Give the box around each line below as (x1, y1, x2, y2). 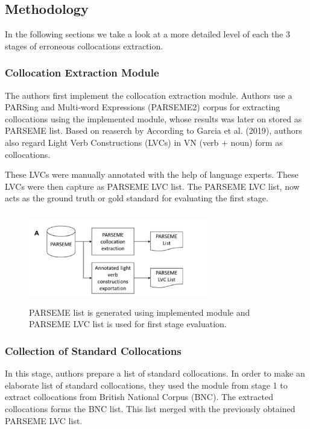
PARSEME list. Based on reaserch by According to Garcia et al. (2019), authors (5, 124, 302, 137)
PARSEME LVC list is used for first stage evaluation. (29, 318, 227, 330)
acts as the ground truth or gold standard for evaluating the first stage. (5, 192, 268, 204)
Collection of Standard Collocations (5, 343, 182, 358)
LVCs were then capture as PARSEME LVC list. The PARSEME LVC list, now (5, 180, 300, 192)
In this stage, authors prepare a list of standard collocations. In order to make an (5, 367, 305, 380)
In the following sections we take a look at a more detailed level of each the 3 (5, 28, 291, 40)
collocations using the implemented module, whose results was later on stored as (5, 112, 302, 125)
